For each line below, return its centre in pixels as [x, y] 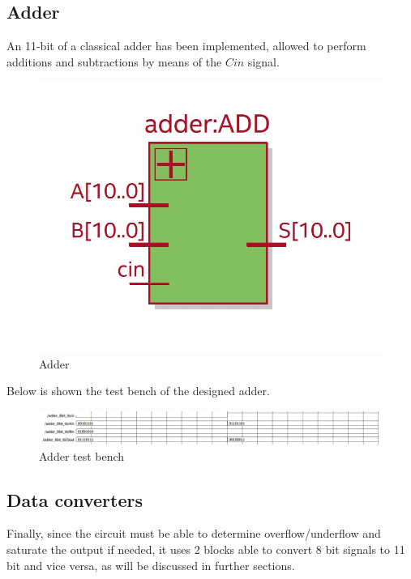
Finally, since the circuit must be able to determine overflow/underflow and [194, 533]
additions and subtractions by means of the [114, 61]
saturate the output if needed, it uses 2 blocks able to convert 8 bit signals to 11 [206, 549]
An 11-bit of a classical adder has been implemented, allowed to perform [186, 46]
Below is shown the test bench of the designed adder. [138, 391]
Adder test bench [82, 456]
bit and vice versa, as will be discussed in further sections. [151, 565]
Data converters [75, 499]
